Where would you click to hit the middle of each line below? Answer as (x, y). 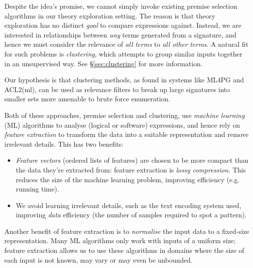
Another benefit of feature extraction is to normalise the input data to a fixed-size (127, 231)
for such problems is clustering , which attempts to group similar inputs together (124, 53)
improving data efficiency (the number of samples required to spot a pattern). (131, 215)
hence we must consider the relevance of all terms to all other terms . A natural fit (126, 44)
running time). (37, 189)
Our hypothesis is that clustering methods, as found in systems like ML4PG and (124, 80)
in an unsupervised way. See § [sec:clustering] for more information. (103, 63)
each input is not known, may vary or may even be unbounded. (99, 259)
